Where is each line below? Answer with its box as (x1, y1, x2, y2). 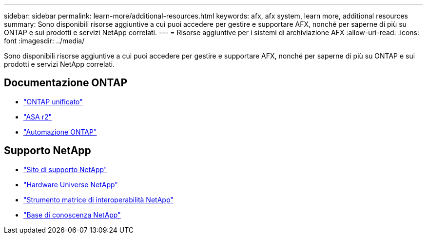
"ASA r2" (23, 112, 52, 121)
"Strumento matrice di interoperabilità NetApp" (23, 195, 174, 204)
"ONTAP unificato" (23, 97, 83, 106)
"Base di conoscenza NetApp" (23, 210, 121, 219)
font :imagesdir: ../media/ (4, 37, 85, 45)
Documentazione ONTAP (4, 77, 127, 89)
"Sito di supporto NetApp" (23, 165, 107, 174)
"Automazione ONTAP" (23, 127, 97, 136)
